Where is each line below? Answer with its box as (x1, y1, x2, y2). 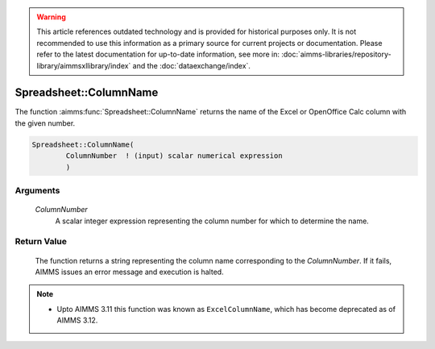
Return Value (14, 236, 68, 247)
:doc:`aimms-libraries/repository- (280, 49, 391, 60)
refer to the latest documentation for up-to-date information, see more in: (36, 49, 280, 60)
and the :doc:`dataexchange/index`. (132, 60, 251, 70)
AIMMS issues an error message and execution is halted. (35, 267, 225, 276)
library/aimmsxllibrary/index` (36, 60, 131, 70)
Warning (36, 12, 66, 22)
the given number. (14, 118, 76, 128)
